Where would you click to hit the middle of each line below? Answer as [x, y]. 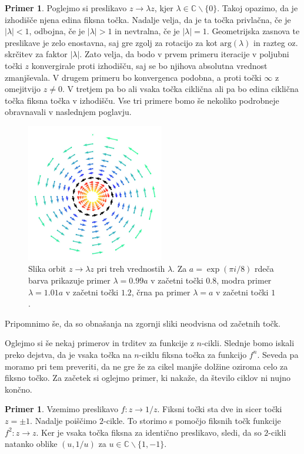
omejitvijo [23, 89]
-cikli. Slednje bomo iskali [248, 343]
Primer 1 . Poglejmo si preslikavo [66, 8]
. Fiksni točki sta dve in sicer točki [220, 409]
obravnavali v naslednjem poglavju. [68, 112]
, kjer [164, 8]
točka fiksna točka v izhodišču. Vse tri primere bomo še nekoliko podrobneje [142, 100]
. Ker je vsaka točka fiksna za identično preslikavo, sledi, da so [149, 432]
